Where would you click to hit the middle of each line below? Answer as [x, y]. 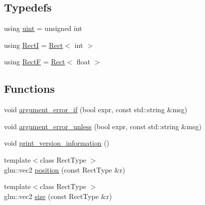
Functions [29, 89]
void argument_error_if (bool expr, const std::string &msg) [96, 109]
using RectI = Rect [34, 45]
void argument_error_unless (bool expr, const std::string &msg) [103, 126]
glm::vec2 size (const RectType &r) [58, 196]
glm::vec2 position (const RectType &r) [65, 169]
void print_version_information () [57, 143]
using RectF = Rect [35, 62]
